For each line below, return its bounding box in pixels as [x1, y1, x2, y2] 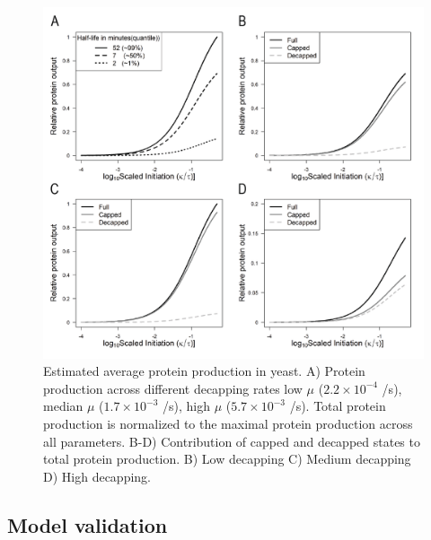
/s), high [163, 396, 210, 415]
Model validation [7, 510, 168, 538]
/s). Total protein [289, 396, 386, 415]
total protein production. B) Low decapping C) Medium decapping [43, 449, 411, 468]
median [43, 396, 84, 415]
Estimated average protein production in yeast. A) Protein [43, 361, 365, 380]
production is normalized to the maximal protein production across [43, 414, 413, 433]
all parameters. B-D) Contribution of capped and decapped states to [43, 431, 420, 450]
